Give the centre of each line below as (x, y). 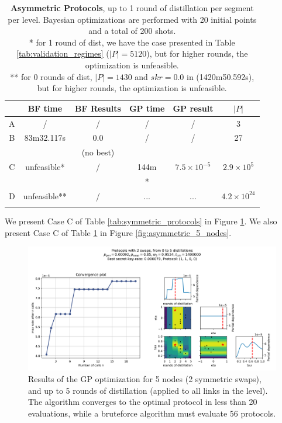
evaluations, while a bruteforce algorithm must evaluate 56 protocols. (152, 413)
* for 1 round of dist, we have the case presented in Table (132, 42)
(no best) (98, 152)
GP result (193, 108)
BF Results (98, 108)
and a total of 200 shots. (132, 31)
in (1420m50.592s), (221, 76)
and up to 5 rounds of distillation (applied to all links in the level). (148, 390)
